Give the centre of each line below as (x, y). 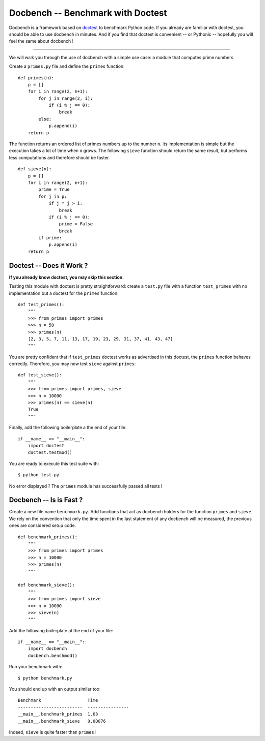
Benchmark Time (58, 700)
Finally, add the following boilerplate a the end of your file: (68, 428)
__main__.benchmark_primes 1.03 (58, 714)
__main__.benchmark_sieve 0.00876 (62, 721)
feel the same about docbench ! (41, 41)
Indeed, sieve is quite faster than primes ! (53, 732)
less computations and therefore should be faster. (59, 157)
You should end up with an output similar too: (55, 689)
